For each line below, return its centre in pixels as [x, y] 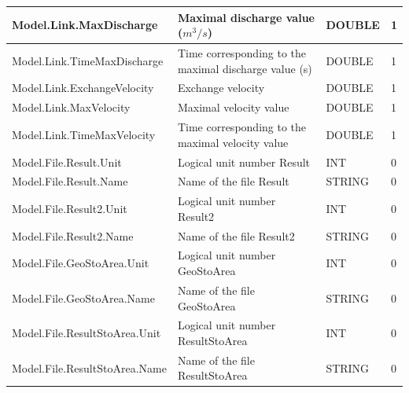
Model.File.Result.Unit [67, 162]
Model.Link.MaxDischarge [85, 25]
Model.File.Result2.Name [73, 235]
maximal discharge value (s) [245, 68]
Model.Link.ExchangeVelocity [83, 88]
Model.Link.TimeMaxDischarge [88, 60]
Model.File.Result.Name [70, 181]
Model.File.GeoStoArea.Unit [81, 263]
